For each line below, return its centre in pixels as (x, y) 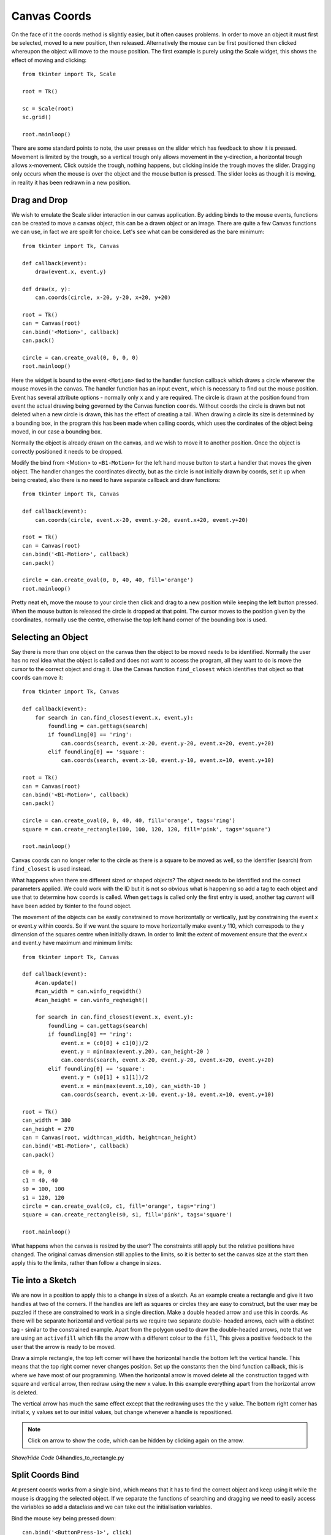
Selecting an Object (50, 637)
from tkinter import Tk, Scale (69, 74)
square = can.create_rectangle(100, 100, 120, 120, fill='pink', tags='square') (147, 829)
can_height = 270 (48, 1129)
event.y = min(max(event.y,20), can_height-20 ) (135, 1051)
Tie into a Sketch (44, 1280)
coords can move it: (37, 677)
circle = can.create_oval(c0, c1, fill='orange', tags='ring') (119, 1206)
